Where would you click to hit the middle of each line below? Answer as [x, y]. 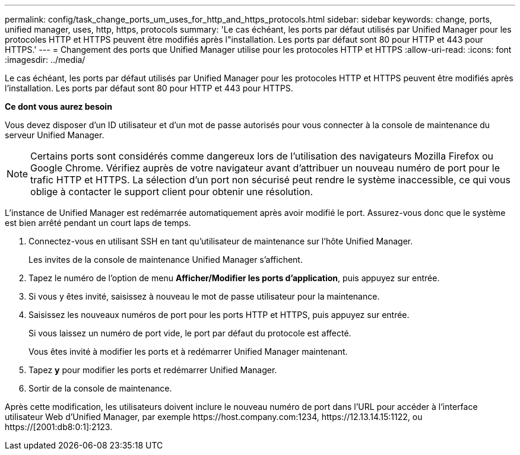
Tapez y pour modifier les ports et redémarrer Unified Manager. [153, 370]
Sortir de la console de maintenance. [100, 388]
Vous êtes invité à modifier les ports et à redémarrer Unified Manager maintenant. [188, 351]
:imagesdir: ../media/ [45, 60]
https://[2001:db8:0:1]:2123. [59, 427]
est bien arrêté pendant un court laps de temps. [98, 223]
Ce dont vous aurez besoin [58, 106]
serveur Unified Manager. [55, 135]
